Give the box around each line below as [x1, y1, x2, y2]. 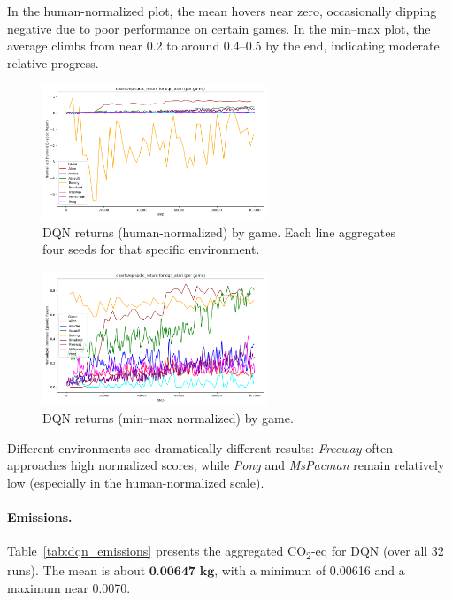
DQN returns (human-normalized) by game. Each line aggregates [42, 222, 395, 241]
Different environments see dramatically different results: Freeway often [7, 438, 393, 457]
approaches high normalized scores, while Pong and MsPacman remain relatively [7, 456, 445, 474]
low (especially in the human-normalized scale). [7, 473, 264, 491]
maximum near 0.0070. [7, 578, 131, 596]
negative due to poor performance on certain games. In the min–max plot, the [7, 19, 431, 37]
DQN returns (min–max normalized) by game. [42, 409, 294, 427]
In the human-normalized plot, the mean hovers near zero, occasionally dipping [7, 2, 437, 19]
